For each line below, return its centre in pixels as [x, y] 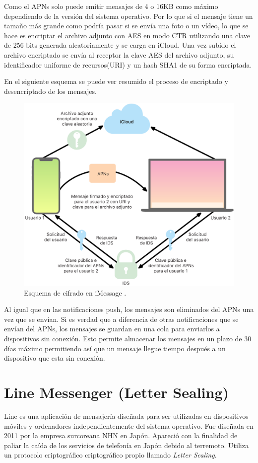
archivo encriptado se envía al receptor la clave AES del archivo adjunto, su [119, 54]
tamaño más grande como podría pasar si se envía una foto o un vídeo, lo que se [126, 26]
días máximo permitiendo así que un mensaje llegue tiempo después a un [115, 348]
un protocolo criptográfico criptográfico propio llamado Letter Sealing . [110, 455]
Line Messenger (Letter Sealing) [117, 392]
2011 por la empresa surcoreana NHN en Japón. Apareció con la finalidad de [121, 435]
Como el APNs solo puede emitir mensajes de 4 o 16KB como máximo [111, 6]
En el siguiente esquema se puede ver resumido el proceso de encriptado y [116, 81]
